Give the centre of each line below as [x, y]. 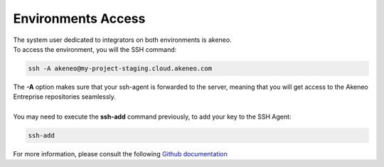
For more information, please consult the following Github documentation [120, 154]
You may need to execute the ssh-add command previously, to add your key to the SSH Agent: [152, 117]
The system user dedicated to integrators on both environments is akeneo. [122, 40]
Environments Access [79, 18]
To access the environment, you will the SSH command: [95, 49]
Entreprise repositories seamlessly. [65, 97]
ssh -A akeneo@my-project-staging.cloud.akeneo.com [120, 68]
